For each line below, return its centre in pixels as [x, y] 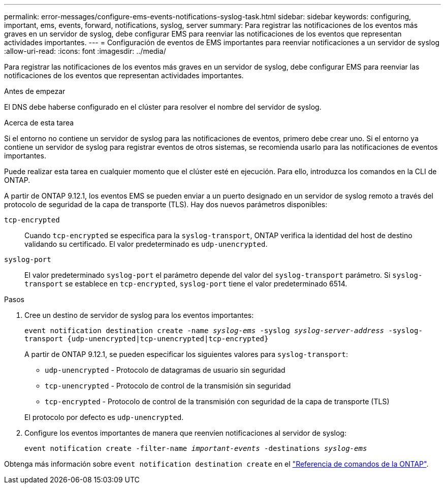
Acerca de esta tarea [39, 123]
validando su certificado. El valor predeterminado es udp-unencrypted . [146, 244]
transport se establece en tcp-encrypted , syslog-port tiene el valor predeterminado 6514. [186, 284]
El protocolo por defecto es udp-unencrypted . [104, 417]
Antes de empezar [35, 91]
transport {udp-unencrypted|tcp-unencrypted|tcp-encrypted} [147, 339]
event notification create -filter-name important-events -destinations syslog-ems [196, 448]
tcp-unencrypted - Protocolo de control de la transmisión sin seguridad [168, 386]
